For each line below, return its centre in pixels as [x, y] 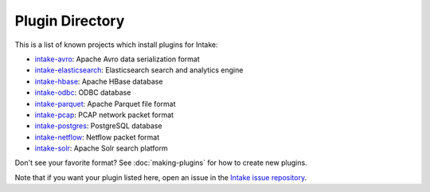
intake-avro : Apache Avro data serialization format [117, 59]
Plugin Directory [70, 21]
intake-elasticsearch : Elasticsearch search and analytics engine [139, 70]
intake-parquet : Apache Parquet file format [105, 104]
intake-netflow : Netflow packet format [97, 137]
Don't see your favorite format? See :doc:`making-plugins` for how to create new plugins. [161, 163]
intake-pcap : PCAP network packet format [104, 115]
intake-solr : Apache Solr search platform [101, 148]
